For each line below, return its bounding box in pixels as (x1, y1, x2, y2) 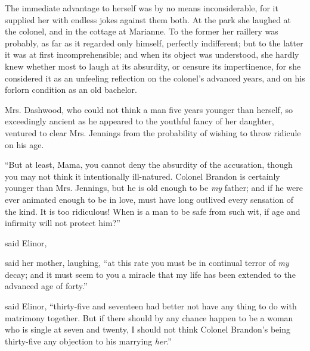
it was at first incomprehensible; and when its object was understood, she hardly (5, 48, 299, 61)
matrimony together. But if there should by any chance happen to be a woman (5, 311, 293, 324)
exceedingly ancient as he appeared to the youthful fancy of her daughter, (5, 115, 274, 127)
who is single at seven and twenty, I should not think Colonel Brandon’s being (5, 323, 290, 336)
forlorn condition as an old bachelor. (5, 83, 137, 96)
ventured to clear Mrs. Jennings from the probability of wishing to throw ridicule (5, 126, 301, 139)
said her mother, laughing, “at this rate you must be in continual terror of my (5, 256, 289, 269)
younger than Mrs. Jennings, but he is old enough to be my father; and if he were (5, 181, 303, 194)
